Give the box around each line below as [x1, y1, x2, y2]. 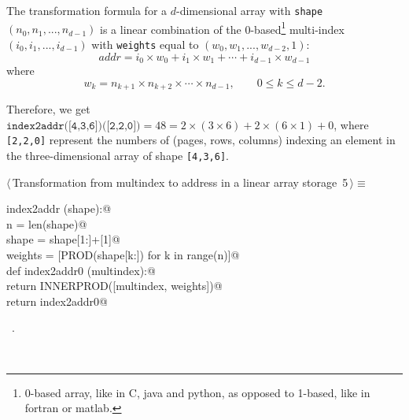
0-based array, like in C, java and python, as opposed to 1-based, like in [24, 384, 370, 400]
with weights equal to [91, 35, 199, 52]
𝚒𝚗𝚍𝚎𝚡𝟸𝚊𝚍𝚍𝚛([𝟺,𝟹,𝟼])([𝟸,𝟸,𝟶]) [6, 120, 141, 132]
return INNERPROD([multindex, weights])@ [6, 277, 223, 294]
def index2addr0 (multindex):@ [6, 262, 156, 278]
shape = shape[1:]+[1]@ [6, 231, 120, 247]
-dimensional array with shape [175, 2, 323, 18]
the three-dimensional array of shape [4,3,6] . [6, 147, 229, 163]
